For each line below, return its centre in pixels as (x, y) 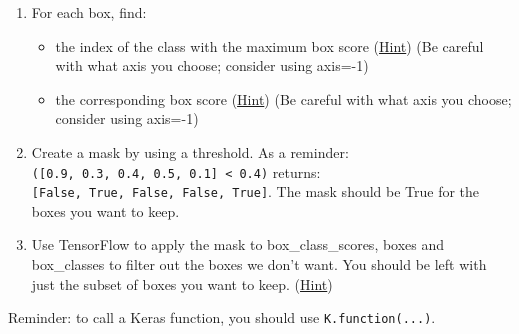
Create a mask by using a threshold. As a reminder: (190, 151)
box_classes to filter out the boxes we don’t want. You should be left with (259, 264)
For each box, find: (89, 12)
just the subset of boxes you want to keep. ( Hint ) (182, 283)
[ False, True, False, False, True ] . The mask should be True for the (255, 191)
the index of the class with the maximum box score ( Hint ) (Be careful (269, 45)
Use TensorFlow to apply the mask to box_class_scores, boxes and (238, 244)
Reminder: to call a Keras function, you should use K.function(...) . (222, 317)
